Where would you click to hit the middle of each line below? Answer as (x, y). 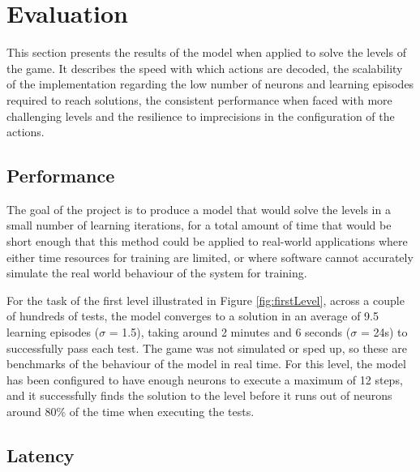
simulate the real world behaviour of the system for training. (157, 273)
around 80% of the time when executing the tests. (131, 412)
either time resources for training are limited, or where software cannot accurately (210, 257)
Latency (41, 455)
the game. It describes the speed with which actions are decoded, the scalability (205, 68)
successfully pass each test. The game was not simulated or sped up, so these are (207, 348)
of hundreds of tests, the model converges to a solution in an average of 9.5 (193, 316)
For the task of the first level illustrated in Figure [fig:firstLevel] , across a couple (206, 300)
